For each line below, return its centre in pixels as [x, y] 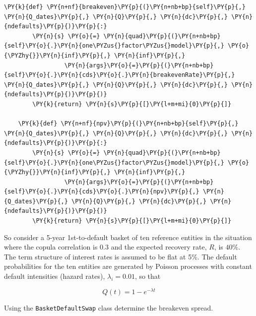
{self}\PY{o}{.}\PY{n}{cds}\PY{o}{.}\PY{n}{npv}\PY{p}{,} [102, 192]
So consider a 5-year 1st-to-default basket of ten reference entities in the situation [128, 237]
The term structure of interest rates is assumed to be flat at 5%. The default [121, 256]
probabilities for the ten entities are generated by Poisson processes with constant [128, 266]
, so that [148, 276]
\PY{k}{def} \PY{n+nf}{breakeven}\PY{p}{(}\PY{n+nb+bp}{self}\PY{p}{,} [125, 7]
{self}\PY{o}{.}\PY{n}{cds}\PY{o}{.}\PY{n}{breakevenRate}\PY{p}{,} [120, 75]
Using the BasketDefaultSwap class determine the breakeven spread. [109, 307]
